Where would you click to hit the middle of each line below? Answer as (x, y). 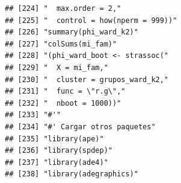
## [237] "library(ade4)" (57, 162)
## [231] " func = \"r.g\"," (65, 91)
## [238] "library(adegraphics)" (72, 174)
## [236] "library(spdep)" (59, 151)
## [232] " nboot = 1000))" (63, 103)
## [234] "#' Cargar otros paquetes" (80, 127)
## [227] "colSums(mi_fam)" (61, 44)
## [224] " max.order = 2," (63, 8)
